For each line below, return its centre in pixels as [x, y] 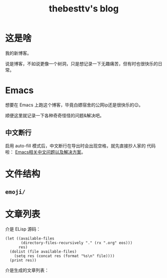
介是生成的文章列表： [27, 271]
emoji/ [15, 192]
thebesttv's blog [84, 9]
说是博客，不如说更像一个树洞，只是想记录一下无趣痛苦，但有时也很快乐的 [82, 63]
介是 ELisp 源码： [23, 229]
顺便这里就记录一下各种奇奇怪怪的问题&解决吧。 [55, 115]
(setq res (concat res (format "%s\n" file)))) [64, 256]
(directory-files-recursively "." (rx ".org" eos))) [77, 243]
